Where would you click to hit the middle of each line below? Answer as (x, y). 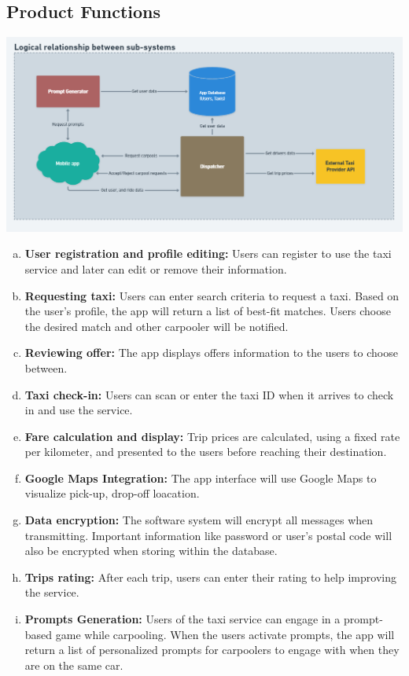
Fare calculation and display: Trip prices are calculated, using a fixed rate (212, 436)
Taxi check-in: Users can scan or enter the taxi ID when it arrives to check (209, 394)
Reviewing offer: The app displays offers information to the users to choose (211, 353)
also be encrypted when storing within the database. (151, 551)
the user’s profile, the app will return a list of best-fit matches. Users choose (208, 311)
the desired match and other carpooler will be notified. (157, 326)
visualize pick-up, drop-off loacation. (112, 493)
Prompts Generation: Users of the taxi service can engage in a (182, 619)
